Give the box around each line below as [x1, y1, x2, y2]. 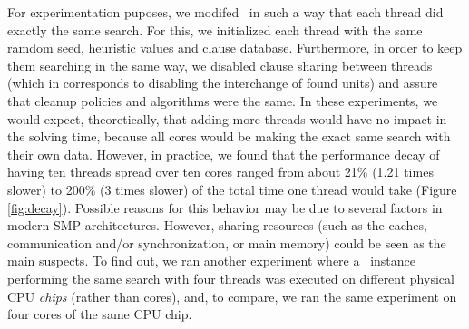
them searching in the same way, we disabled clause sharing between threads [7, 55, 433, 74]
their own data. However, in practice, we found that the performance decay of [7, 144, 440, 163]
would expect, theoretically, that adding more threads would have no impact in [7, 109, 447, 128]
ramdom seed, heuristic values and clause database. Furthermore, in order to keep [7, 38, 463, 57]
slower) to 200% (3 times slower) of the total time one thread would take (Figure [7, 179, 457, 198]
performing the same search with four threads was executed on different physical [7, 268, 454, 287]
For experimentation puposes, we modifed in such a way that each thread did [7, 3, 444, 21]
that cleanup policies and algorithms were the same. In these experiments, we [7, 91, 438, 110]
